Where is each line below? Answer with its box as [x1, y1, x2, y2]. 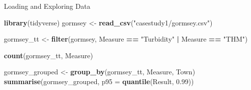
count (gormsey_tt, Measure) [4, 50, 93, 60]
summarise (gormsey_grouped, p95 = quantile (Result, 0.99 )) [4, 76, 194, 86]
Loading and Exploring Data [4, 1, 90, 11]
